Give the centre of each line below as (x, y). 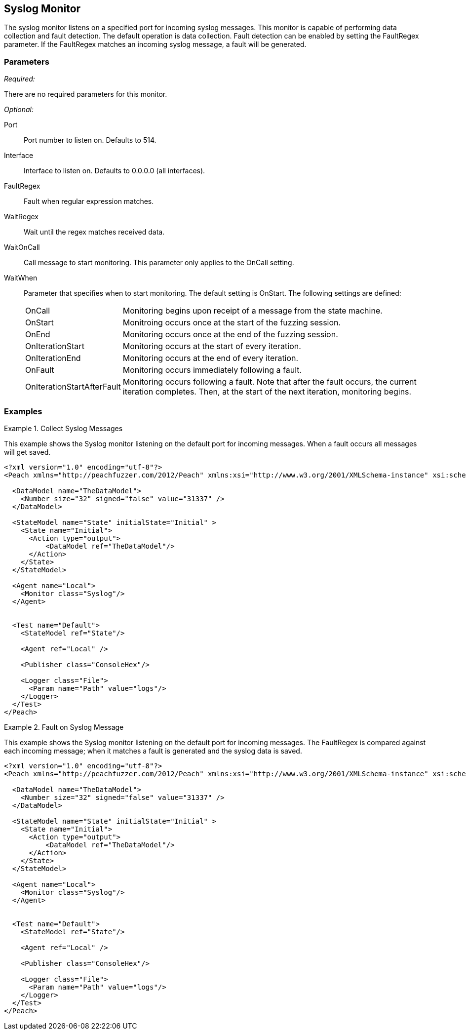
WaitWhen (21, 278)
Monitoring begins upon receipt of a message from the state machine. (252, 311)
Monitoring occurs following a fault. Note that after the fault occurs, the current (270, 382)
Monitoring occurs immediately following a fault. (212, 370)
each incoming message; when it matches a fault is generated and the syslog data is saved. (153, 751)
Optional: (19, 110)
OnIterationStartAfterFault (73, 387)
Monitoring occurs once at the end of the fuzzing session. (230, 335)
